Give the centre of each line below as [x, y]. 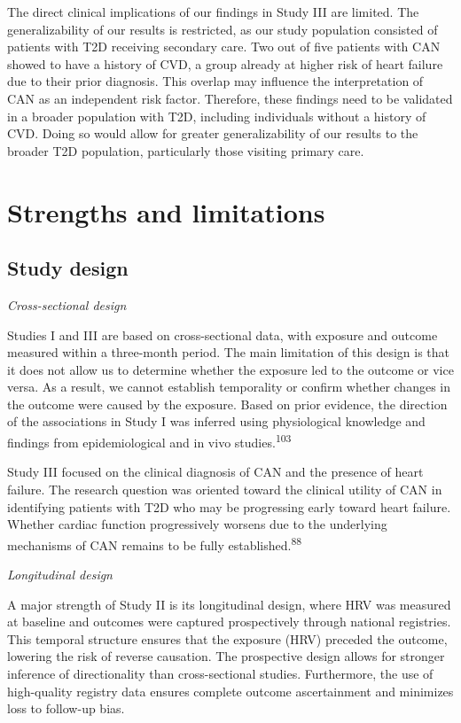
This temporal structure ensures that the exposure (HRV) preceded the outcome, [227, 638]
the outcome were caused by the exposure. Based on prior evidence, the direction [227, 404]
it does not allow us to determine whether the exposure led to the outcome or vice [230, 369]
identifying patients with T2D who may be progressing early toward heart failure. [229, 506]
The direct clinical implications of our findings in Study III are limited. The [213, 12]
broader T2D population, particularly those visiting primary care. [186, 150]
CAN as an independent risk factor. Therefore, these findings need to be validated [230, 98]
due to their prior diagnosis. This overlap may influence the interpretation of [215, 81]
